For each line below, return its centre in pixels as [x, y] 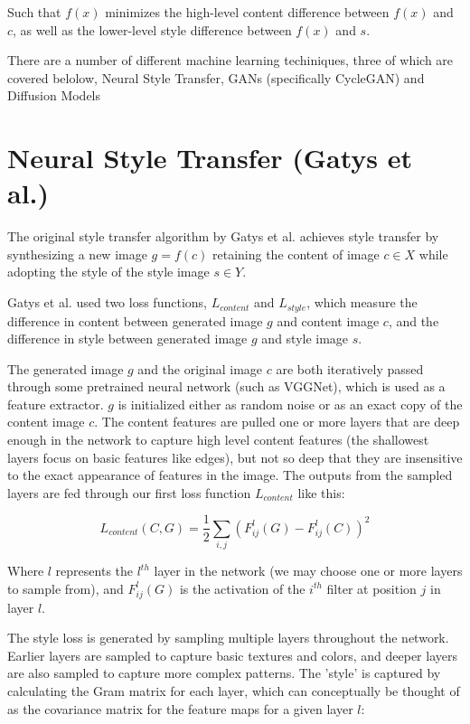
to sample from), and [66, 588]
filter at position [371, 588]
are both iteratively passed [350, 368]
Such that [34, 12]
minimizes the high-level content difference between [247, 12]
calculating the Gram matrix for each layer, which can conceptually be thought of [234, 690]
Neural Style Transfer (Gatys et [210, 158]
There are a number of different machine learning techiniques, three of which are [230, 60]
